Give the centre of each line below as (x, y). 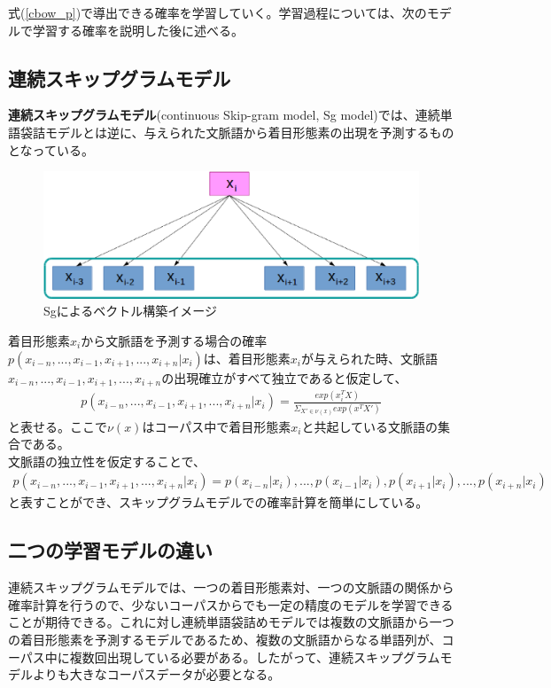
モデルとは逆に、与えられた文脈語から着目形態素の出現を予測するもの (249, 132)
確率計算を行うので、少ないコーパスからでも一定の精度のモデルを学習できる (231, 604)
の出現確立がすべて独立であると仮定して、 (284, 377)
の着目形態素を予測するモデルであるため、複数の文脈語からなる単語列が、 (225, 639)
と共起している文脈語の (370, 426)
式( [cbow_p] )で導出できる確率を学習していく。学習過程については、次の (217, 12)
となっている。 (51, 149)
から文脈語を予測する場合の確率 (174, 341)
